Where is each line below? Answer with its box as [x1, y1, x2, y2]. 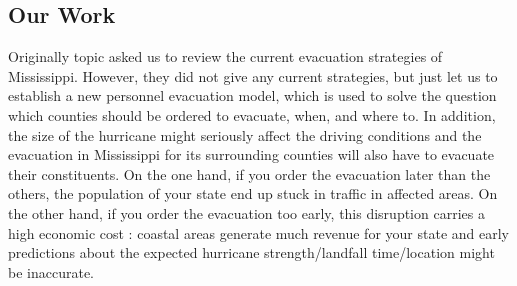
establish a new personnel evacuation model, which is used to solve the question [8, 85, 497, 106]
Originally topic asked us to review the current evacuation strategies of [8, 46, 443, 67]
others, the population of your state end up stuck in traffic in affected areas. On [8, 183, 498, 204]
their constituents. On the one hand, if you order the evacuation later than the [8, 163, 491, 184]
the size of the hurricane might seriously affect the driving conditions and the [8, 124, 482, 145]
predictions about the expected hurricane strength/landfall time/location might [8, 242, 495, 263]
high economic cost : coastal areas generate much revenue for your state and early [8, 222, 509, 243]
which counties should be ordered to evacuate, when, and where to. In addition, [8, 104, 496, 125]
